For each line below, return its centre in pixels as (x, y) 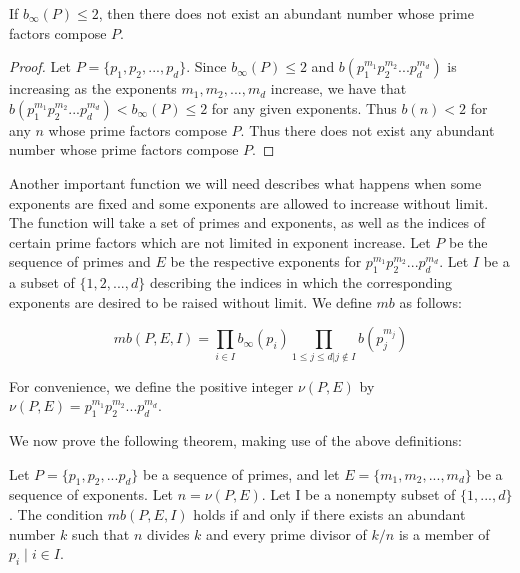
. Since (206, 66)
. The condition (56, 514)
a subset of (42, 282)
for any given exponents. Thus (304, 107)
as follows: (430, 301)
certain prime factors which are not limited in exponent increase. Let (220, 241)
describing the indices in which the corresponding (301, 282)
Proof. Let (40, 66)
